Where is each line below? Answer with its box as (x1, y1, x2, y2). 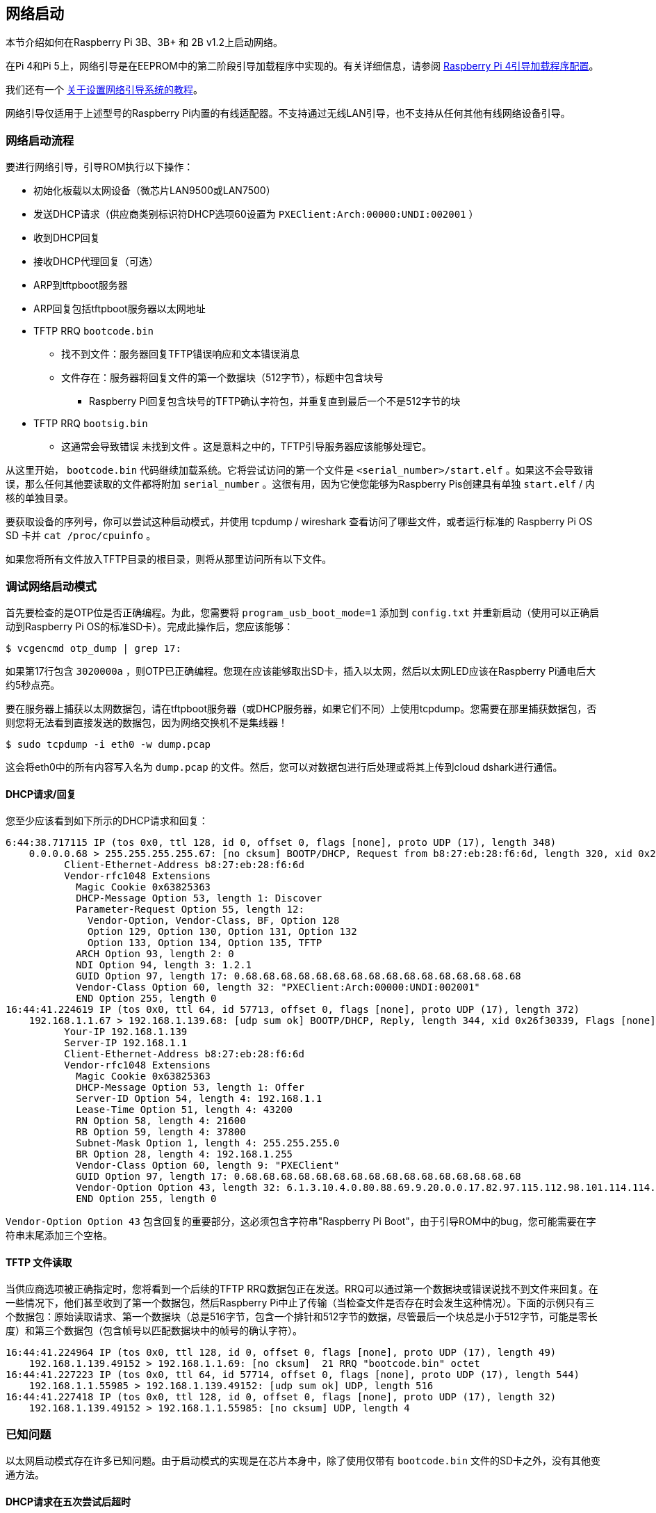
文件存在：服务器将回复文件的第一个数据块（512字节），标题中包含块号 (61, 371, 384, 384)
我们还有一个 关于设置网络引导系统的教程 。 (6, 83, 203, 96)
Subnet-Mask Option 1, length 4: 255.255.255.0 (76, 1137, 340, 1149)
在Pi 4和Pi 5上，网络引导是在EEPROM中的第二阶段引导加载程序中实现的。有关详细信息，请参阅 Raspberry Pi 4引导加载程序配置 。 (6, 60, 599, 72)
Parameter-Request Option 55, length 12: (76, 904, 304, 915)
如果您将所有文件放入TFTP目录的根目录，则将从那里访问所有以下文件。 (6, 553, 332, 566)
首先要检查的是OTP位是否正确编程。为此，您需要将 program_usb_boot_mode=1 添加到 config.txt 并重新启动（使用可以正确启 (6, 606, 600, 618)
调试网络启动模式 (6, 579, 97, 593)
